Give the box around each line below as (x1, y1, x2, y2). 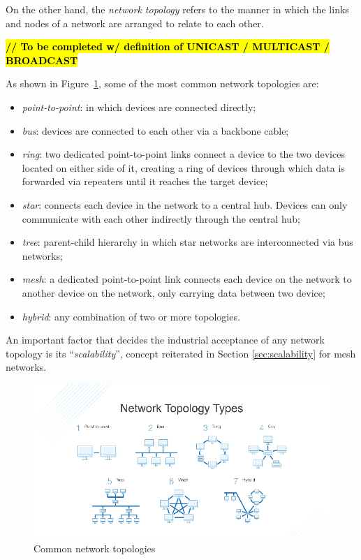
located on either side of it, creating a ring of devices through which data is (22, 160, 345, 175)
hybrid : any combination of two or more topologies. (22, 309, 240, 323)
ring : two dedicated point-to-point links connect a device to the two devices (22, 147, 345, 161)
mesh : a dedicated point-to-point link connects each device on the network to (22, 272, 352, 286)
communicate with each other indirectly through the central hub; (22, 211, 300, 226)
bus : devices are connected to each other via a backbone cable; (22, 123, 289, 138)
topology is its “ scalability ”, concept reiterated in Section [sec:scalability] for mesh (6, 346, 356, 360)
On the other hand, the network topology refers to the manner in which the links (6, 2, 349, 16)
